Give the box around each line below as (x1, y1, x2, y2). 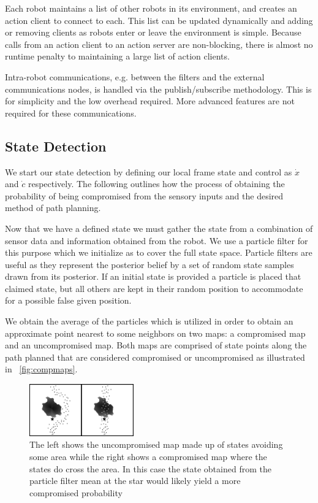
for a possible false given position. (5, 294, 132, 307)
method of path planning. (5, 201, 101, 214)
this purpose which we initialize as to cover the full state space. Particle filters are (5, 246, 312, 259)
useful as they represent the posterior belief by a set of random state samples (5, 258, 294, 271)
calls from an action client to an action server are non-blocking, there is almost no (5, 37, 313, 50)
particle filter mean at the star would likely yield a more (29, 474, 241, 487)
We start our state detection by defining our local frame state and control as (5, 165, 292, 178)
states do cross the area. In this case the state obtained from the (29, 462, 271, 475)
